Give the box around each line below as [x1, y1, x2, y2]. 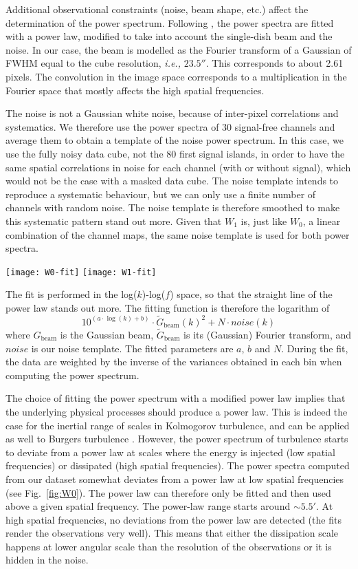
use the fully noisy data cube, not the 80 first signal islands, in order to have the [5, 146, 345, 160]
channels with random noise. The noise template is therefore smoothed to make [5, 200, 340, 215]
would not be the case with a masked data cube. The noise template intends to [5, 173, 339, 188]
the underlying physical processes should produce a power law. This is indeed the [5, 404, 348, 418]
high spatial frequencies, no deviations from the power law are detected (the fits [5, 512, 342, 526]
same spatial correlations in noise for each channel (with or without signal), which [5, 160, 351, 174]
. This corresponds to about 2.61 [205, 56, 344, 70]
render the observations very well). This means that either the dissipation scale [5, 526, 339, 540]
